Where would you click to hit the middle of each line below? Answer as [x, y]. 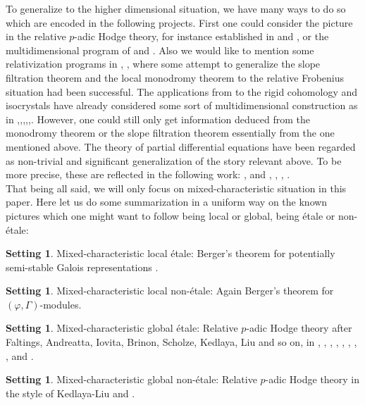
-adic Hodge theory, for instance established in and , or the [202, 36]
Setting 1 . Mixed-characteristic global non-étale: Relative [131, 379]
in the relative [36, 36]
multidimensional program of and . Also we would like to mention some [160, 50]
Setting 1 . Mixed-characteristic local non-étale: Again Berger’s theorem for [170, 291]
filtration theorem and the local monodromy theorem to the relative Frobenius [175, 77]
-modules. [61, 304]
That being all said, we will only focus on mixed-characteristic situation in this [176, 188]
